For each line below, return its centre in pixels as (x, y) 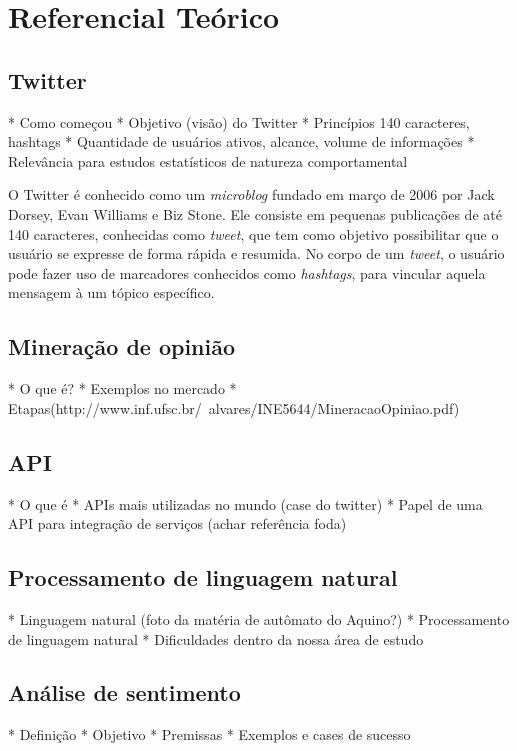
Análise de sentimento (124, 692)
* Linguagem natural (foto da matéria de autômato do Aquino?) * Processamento (259, 618)
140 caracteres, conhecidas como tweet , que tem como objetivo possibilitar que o (253, 233)
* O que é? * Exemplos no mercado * (122, 388)
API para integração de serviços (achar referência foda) (177, 523)
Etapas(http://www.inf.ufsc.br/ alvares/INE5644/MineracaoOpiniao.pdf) (234, 407)
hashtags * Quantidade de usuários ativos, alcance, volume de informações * (241, 141)
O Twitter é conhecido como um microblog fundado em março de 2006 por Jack (251, 194)
